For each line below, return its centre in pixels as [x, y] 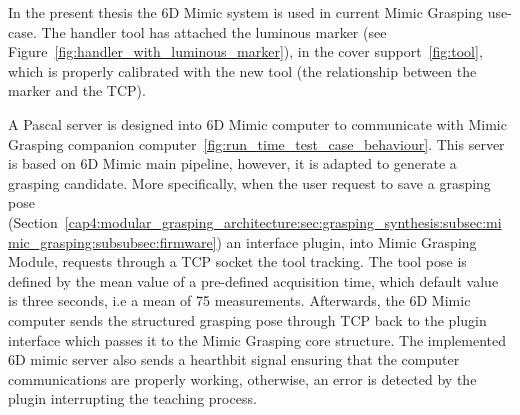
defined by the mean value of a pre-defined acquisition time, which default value [253, 280]
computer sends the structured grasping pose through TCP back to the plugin [247, 319]
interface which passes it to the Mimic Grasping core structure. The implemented [257, 339]
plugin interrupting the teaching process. [132, 398]
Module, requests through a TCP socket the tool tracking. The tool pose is [237, 261]
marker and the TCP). [77, 90]
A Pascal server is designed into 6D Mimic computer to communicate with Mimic [257, 123]
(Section [33, 221]
